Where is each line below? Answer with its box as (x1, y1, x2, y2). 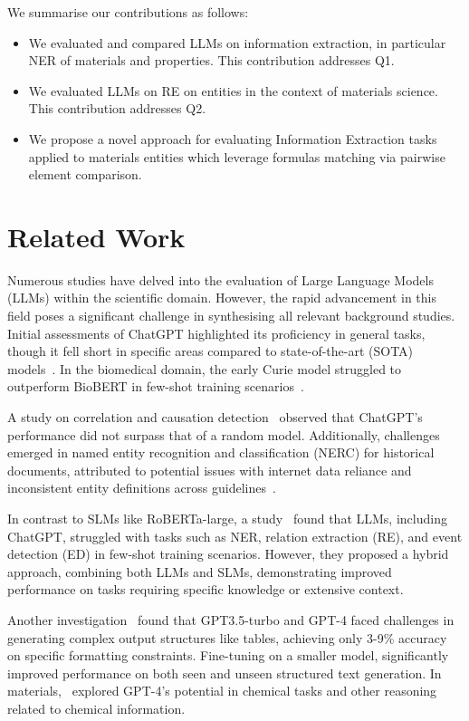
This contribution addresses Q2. (28, 99, 206, 118)
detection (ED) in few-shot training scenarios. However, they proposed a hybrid (7, 544, 449, 563)
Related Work (7, 217, 186, 255)
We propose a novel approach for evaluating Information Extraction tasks (28, 129, 437, 148)
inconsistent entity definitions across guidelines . (7, 478, 276, 497)
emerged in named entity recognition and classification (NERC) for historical (7, 443, 435, 462)
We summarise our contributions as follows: (7, 3, 249, 21)
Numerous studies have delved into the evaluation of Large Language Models (7, 270, 434, 289)
